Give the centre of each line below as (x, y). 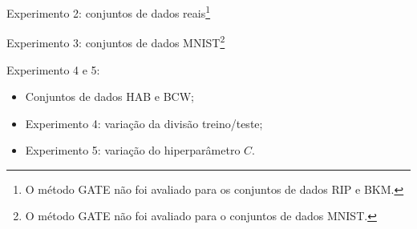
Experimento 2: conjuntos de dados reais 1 (109, 12)
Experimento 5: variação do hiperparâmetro (133, 150)
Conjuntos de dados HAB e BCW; (109, 96)
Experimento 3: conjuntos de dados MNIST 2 (116, 41)
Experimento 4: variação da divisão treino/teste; (144, 123)
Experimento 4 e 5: (53, 69)
